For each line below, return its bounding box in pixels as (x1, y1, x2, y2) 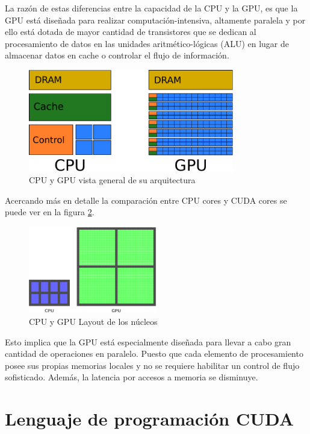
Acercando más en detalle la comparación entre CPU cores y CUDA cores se (5, 193, 287, 206)
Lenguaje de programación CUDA (5, 406, 294, 431)
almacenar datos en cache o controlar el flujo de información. (5, 49, 229, 61)
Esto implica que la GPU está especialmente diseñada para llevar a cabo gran (5, 335, 291, 348)
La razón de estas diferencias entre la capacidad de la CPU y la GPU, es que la (5, 2, 298, 14)
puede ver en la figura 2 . (5, 206, 95, 218)
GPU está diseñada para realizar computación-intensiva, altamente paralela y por (5, 13, 306, 26)
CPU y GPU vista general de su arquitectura (29, 173, 196, 186)
